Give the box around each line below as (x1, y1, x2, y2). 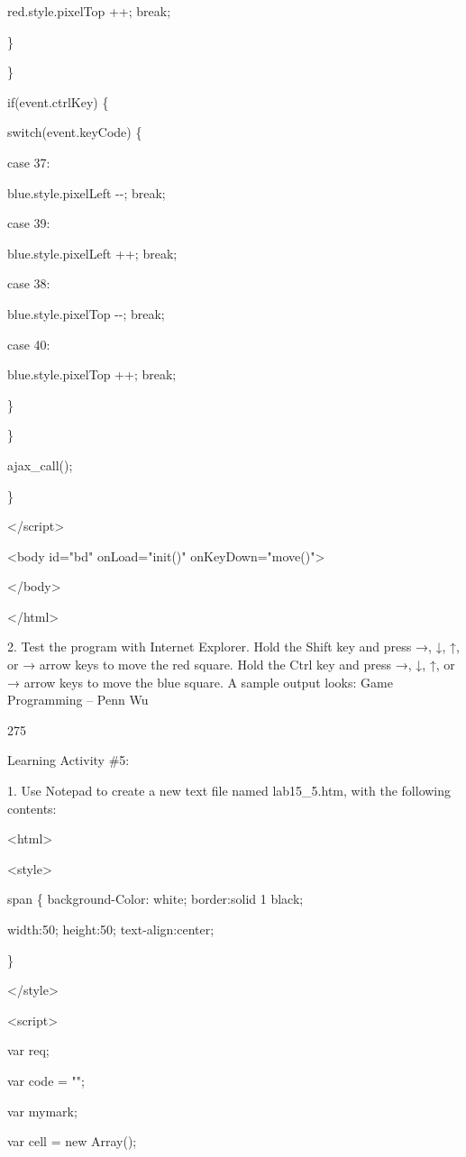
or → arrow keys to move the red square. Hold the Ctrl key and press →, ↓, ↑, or (7, 655, 455, 674)
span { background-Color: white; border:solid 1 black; (7, 889, 304, 908)
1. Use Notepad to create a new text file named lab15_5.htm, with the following (7, 781, 452, 800)
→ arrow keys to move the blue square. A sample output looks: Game (7, 672, 393, 691)
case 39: (7, 214, 50, 232)
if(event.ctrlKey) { (7, 92, 109, 111)
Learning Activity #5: (7, 751, 130, 770)
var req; (7, 1041, 50, 1060)
